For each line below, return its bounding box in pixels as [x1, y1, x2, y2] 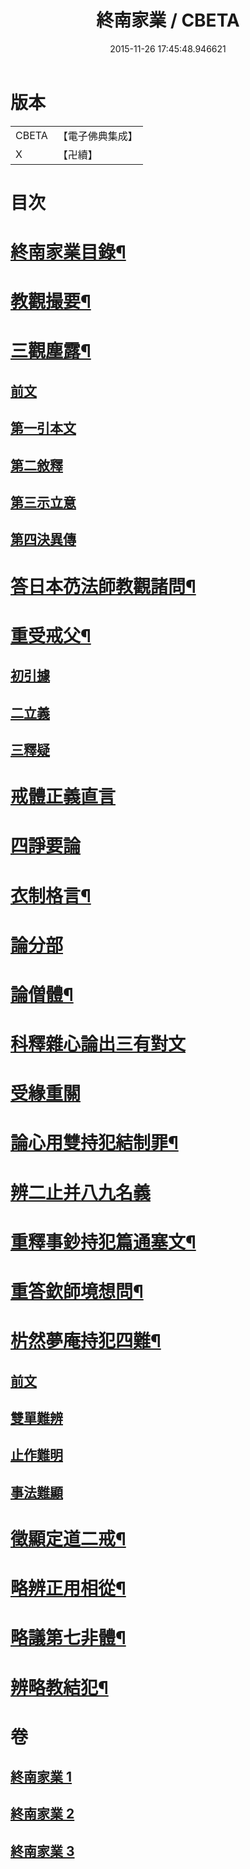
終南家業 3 [10, 1842, 75, 1860]
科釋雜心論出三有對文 [10, 1033, 187, 1056]
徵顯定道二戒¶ [10, 1527, 127, 1550]
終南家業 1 [10, 1769, 73, 1786]
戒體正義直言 [10, 786, 117, 808]
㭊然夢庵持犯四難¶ [10, 1330, 162, 1353]
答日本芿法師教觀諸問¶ [10, 575, 197, 598]
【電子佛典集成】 [57, 129, 138, 143]
